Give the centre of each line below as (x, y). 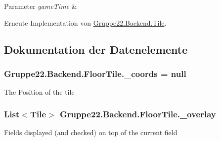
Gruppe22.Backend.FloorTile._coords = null (95, 73)
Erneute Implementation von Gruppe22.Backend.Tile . (85, 22)
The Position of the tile (39, 92)
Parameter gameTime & (41, 6)
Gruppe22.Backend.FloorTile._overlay (138, 114)
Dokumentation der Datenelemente (96, 49)
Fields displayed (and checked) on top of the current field (91, 132)
